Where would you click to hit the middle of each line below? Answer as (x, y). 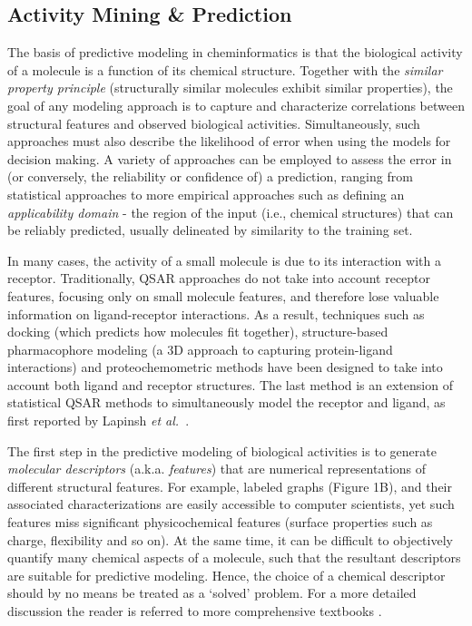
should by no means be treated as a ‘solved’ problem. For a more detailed (212, 593)
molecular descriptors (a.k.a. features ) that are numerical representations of (217, 469)
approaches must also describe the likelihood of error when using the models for (229, 141)
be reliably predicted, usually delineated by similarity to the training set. (210, 230)
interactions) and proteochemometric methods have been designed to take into (225, 367)
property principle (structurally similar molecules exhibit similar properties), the (230, 88)
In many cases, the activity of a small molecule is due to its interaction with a (224, 260)
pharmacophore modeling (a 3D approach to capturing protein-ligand (200, 349)
